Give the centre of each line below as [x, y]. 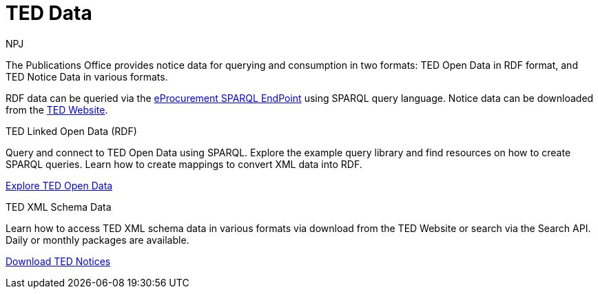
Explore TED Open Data [59, 185]
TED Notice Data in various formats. [87, 76]
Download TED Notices [58, 261]
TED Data [49, 13]
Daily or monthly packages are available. [97, 240]
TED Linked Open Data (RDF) [71, 131]
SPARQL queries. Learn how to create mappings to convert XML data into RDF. [184, 164]
